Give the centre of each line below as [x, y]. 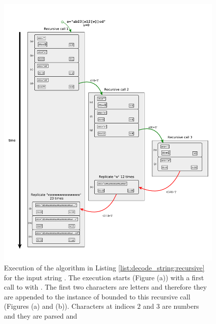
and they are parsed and [41, 316]
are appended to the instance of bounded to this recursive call [97, 296]
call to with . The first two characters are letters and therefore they [106, 287]
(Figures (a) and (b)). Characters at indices [69, 306]
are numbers [181, 306]
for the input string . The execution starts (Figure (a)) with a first [104, 277]
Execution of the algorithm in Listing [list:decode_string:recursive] [104, 268]
